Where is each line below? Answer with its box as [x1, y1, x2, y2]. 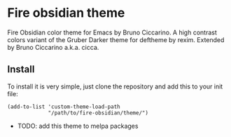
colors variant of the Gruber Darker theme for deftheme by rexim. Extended [7, 35, 225, 44]
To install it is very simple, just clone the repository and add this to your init [7, 82, 223, 91]
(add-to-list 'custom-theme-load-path [7, 103, 120, 110]
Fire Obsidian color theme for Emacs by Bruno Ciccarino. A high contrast [7, 28, 217, 37]
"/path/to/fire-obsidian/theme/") [48, 109, 149, 117]
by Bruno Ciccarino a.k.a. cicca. [7, 43, 99, 51]
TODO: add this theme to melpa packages [17, 122, 139, 130]
